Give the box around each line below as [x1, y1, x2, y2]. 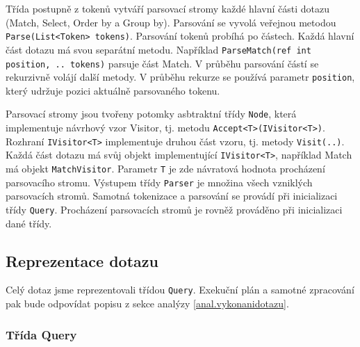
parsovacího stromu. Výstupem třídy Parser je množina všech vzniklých [6, 175, 313, 189]
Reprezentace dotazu [6, 250, 158, 271]
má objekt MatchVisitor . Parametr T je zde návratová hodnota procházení [6, 161, 325, 176]
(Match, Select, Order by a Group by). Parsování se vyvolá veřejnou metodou [6, 15, 336, 29]
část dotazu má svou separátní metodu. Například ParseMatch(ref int [6, 42, 311, 56]
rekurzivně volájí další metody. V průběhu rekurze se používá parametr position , [6, 70, 355, 84]
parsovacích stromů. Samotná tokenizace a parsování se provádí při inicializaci [6, 188, 338, 203]
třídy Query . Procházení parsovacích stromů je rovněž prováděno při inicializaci [6, 202, 343, 216]
